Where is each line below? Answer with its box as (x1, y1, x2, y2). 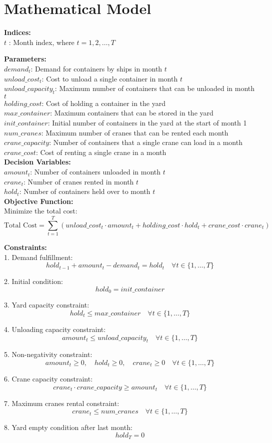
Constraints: (4, 242, 47, 252)
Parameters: (4, 53, 46, 64)
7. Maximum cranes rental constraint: (4, 397, 119, 408)
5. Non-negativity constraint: (4, 349, 92, 359)
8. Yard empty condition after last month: (4, 422, 132, 432)
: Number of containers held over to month (19, 186, 150, 196)
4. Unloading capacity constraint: (4, 323, 106, 334)
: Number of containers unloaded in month (30, 166, 161, 177)
